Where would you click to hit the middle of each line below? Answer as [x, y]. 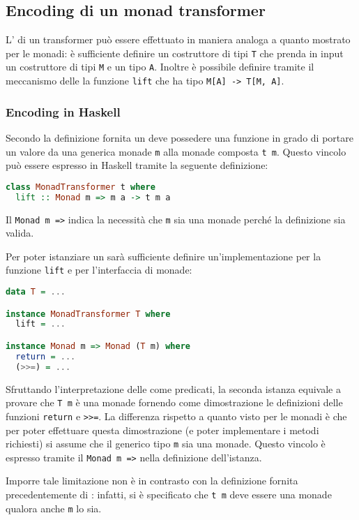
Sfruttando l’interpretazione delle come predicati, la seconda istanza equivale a [173, 388]
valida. [20, 233]
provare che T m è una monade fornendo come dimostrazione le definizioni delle [174, 402]
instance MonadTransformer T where [88, 314]
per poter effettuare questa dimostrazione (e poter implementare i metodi [162, 430]
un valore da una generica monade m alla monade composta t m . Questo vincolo [176, 151]
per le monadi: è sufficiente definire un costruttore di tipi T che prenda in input [175, 53]
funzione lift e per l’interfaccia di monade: [99, 270]
